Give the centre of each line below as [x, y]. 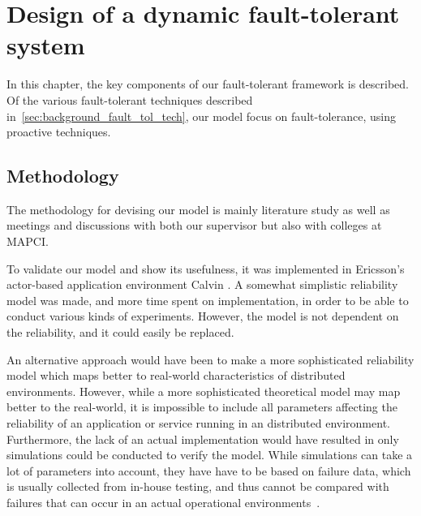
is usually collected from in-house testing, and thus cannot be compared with [198, 486]
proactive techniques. [59, 132]
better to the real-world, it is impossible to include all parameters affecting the [202, 407]
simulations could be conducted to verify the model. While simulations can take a [210, 455]
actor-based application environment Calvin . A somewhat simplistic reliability [202, 284]
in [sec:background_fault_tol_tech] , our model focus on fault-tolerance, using [201, 116]
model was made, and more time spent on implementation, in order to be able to [208, 300]
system [46, 45]
